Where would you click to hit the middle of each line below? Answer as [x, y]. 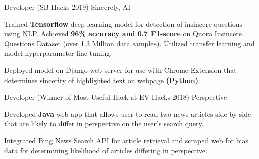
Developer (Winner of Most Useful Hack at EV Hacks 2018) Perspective [116, 97]
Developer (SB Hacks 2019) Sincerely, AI [67, 7]
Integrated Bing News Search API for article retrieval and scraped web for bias [126, 140]
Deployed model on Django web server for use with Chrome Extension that [120, 70]
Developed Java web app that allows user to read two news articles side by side [128, 113]
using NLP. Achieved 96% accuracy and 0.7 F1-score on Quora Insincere [123, 33]
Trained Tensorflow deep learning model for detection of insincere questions [123, 23]
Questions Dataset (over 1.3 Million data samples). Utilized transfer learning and [129, 43]
